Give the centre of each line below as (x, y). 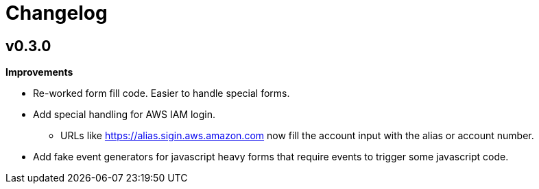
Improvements (39, 72)
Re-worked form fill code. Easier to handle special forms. (161, 93)
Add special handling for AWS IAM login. (124, 115)
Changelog (57, 13)
